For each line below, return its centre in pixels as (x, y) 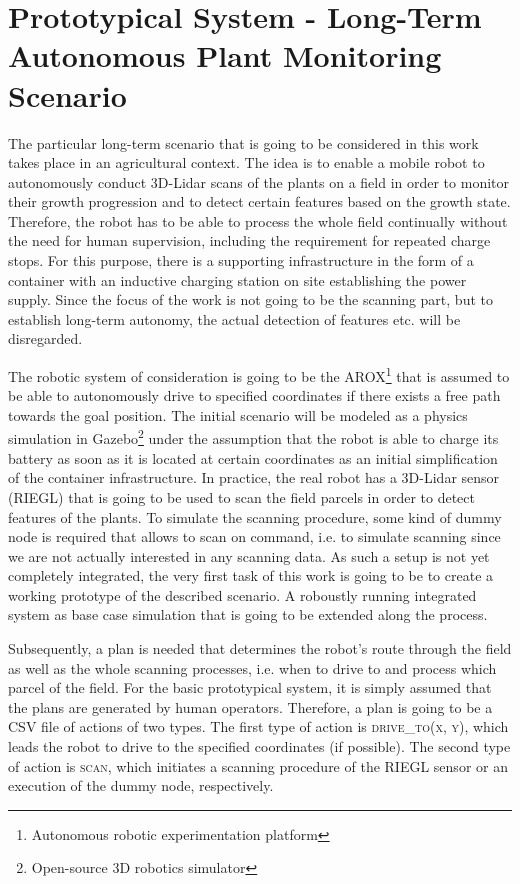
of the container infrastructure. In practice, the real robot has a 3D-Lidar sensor (254, 477)
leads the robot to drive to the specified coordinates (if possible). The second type (259, 746)
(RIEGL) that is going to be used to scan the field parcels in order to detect (241, 496)
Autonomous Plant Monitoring (225, 55)
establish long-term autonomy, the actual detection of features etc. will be (234, 318)
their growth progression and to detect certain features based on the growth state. (259, 201)
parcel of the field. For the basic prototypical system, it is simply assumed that (250, 687)
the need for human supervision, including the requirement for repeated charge (249, 240)
